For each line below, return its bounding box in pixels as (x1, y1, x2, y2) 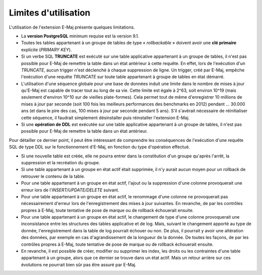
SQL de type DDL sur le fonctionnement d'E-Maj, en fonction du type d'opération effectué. (9, 144, 190, 150)
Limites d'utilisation (9, 7, 91, 18)
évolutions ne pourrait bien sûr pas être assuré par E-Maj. (21, 261, 137, 267)
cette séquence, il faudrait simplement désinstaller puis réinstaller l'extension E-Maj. (21, 115, 190, 120)
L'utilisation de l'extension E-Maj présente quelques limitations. (9, 24, 135, 30)
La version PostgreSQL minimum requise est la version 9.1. (21, 33, 139, 39)
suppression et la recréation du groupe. (21, 159, 100, 165)
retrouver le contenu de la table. (21, 173, 85, 179)
